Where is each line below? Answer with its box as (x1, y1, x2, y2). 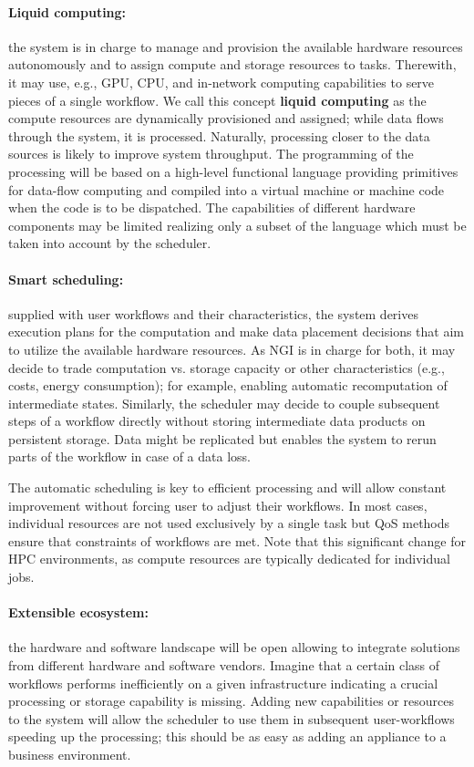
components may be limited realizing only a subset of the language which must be (8, 215, 467, 234)
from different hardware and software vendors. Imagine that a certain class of (8, 656, 440, 675)
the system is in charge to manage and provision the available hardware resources (8, 36, 463, 56)
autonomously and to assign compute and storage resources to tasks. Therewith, (8, 55, 457, 74)
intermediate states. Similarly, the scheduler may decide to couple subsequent (8, 393, 440, 412)
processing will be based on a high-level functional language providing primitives (8, 161, 459, 181)
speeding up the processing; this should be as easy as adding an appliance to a (8, 727, 447, 746)
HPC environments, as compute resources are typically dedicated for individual (8, 549, 450, 568)
